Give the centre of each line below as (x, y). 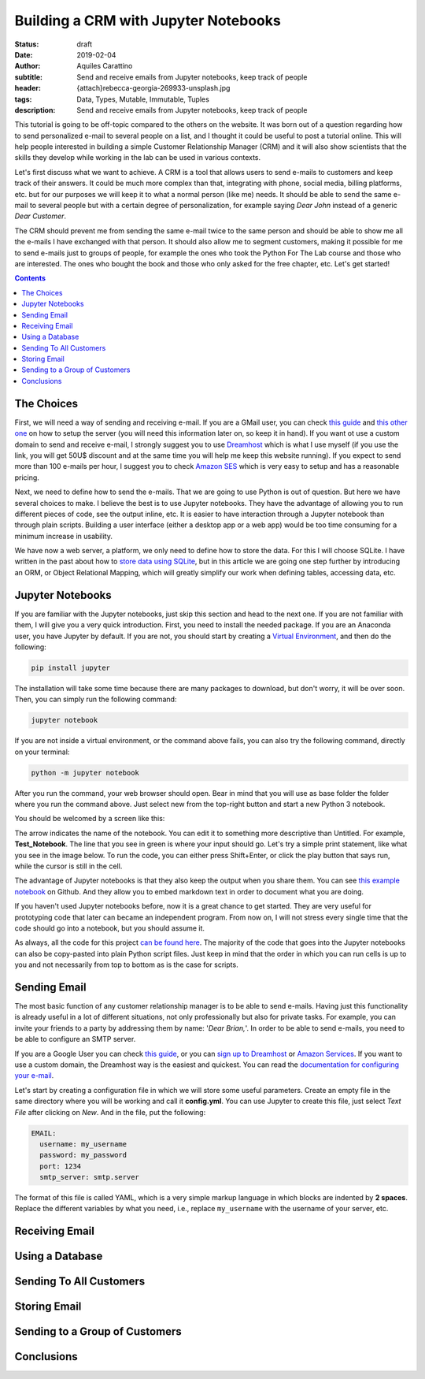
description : (35, 110)
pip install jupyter (70, 667)
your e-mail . (34, 1076)
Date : (24, 54)
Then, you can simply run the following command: (96, 699)
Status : (27, 44)
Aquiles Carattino (105, 66)
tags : (23, 99)
